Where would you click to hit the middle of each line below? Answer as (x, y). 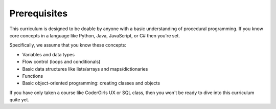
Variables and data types (49, 54)
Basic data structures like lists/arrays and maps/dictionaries (85, 69)
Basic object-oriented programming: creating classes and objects (91, 83)
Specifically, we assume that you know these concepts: (68, 45)
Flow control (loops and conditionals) (61, 62)
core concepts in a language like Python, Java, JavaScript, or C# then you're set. (95, 35)
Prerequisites (39, 13)
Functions (33, 76)
